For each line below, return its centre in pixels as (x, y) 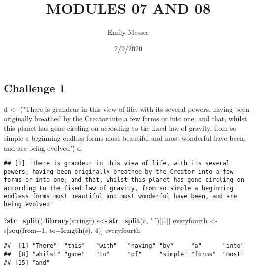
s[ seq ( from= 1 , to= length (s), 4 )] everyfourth (72, 230)
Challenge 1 (35, 88)
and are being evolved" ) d (43, 147)
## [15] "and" (27, 262)
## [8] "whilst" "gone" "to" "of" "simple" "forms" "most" (124, 254)
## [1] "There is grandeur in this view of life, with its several (117, 164)
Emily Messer (128, 32)
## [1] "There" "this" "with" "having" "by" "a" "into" (124, 246)
